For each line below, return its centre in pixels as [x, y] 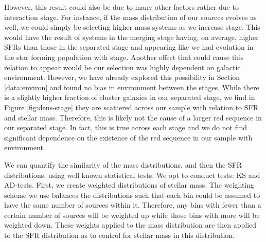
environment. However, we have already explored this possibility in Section [122, 77]
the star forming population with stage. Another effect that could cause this [124, 57]
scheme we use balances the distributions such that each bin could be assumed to [132, 195]
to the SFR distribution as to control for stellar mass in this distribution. [119, 235]
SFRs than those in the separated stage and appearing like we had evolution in [129, 47]
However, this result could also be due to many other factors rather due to [121, 7]
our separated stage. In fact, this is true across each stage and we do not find [126, 127]
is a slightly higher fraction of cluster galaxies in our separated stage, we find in [130, 97]
